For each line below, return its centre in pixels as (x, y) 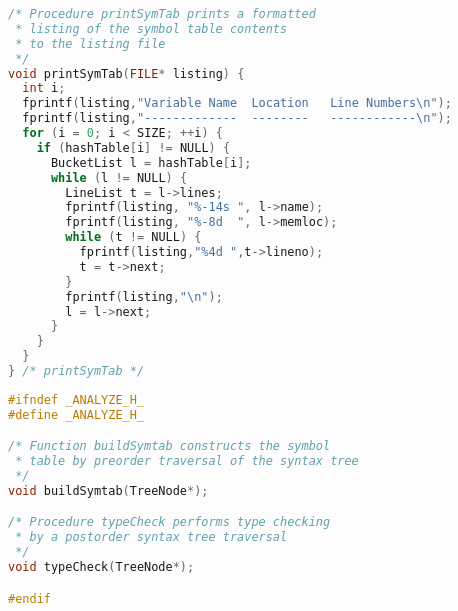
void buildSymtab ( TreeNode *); (108, 490)
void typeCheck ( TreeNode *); (101, 567)
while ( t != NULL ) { (133, 237)
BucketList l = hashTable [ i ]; (151, 162)
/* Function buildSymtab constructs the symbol (169, 446)
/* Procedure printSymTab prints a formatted (162, 14)
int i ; (44, 88)
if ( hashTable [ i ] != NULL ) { (133, 147)
